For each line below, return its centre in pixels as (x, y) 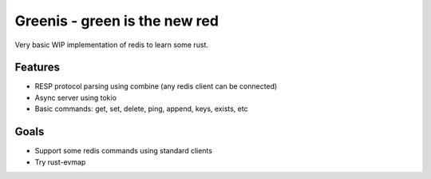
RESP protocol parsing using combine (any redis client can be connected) (156, 86)
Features (37, 68)
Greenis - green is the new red (117, 21)
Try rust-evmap (60, 162)
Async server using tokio (76, 97)
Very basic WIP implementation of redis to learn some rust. (112, 45)
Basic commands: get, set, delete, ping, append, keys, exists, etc (141, 109)
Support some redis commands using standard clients (124, 151)
